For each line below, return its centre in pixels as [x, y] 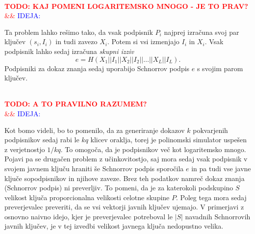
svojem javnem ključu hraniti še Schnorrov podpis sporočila [94, 168]
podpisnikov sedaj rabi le [42, 140]
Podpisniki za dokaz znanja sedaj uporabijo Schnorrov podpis [97, 68]
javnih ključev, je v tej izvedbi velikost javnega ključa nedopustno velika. [114, 226]
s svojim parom [220, 68]
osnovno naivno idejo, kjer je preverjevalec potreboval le [89, 216]
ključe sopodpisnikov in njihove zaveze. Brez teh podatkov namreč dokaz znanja [125, 178]
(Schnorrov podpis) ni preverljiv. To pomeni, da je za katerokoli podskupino [119, 188]
